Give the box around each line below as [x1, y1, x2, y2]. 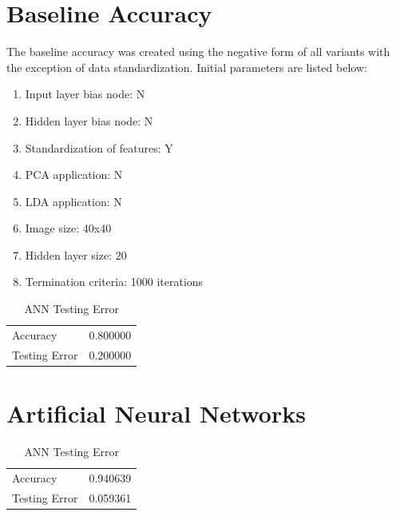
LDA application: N [25, 193, 122, 209]
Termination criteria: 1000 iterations [25, 273, 204, 290]
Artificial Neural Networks [6, 397, 306, 430]
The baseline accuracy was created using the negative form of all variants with [6, 43, 390, 60]
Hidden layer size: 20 [25, 246, 127, 263]
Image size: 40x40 [25, 220, 112, 236]
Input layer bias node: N [25, 85, 145, 102]
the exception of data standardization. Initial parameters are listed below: [6, 58, 367, 75]
